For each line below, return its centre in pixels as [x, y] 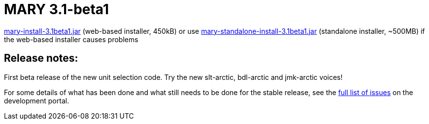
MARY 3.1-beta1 [57, 9]
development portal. [37, 100]
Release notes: [41, 58]
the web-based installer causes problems [71, 39]
